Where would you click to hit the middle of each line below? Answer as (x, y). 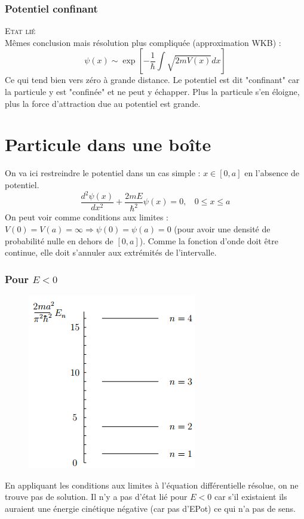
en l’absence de (272, 173)
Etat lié (20, 31)
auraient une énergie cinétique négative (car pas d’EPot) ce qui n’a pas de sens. (150, 508)
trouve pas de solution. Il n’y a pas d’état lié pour (96, 497)
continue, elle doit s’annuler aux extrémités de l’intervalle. (111, 252)
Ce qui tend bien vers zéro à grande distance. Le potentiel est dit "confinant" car (152, 80)
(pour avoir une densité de (222, 229)
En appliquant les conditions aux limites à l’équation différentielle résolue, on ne (152, 485)
